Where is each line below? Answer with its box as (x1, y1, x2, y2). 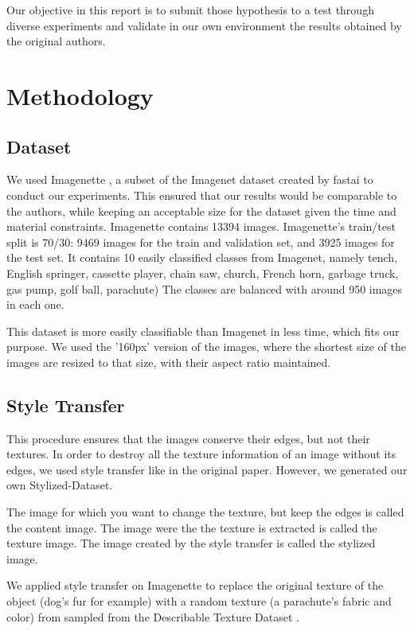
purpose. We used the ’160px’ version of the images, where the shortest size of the (6, 338, 406, 355)
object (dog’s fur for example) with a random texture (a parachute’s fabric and (6, 593, 392, 610)
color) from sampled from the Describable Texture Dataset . (6, 608, 299, 625)
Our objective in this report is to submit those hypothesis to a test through (6, 2, 374, 18)
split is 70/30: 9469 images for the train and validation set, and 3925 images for (6, 233, 395, 250)
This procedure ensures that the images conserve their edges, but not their (6, 430, 370, 446)
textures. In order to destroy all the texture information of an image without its (6, 446, 396, 462)
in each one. (6, 296, 64, 313)
